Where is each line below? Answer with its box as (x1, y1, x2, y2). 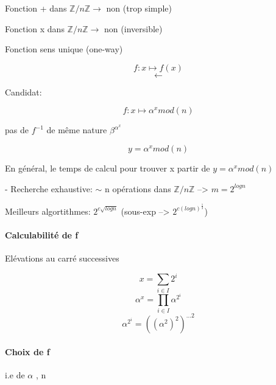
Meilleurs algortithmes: (5, 204, 91, 217)
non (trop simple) (106, 2, 172, 14)
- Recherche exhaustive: (5, 182, 93, 195)
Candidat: (5, 85, 42, 98)
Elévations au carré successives (5, 252, 119, 265)
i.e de (5, 368, 25, 381)
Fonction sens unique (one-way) (5, 43, 123, 55)
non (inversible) (104, 22, 163, 35)
